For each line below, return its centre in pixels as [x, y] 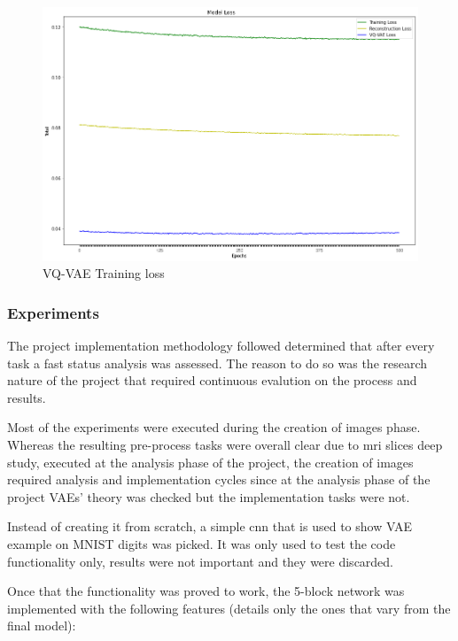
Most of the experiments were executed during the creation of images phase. [214, 427]
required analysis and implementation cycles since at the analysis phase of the [219, 479]
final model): [42, 626]
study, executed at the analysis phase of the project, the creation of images [210, 462]
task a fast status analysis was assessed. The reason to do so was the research [217, 363]
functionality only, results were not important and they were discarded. [201, 561]
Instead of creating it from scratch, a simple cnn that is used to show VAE [210, 526]
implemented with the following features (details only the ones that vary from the [229, 608]
